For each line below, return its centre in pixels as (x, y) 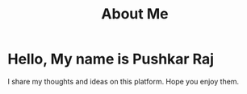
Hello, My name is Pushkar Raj (111, 59)
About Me (135, 14)
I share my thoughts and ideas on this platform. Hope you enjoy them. (123, 81)
